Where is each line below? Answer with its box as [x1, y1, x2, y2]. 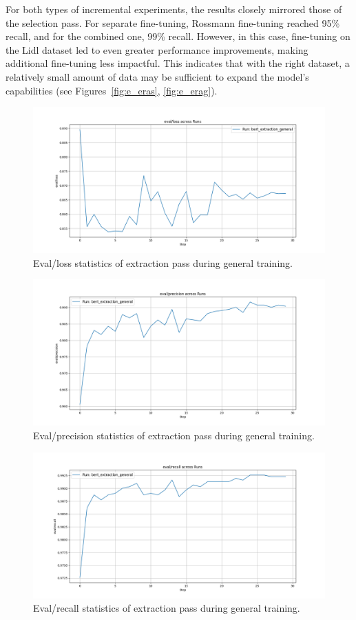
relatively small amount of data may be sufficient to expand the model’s [6, 69, 309, 83]
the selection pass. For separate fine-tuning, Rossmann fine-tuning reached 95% [6, 15, 340, 30]
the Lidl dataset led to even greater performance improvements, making [6, 42, 308, 57]
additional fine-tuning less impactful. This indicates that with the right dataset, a [6, 56, 350, 70]
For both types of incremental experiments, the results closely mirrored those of [6, 2, 342, 16]
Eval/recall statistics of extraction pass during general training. [33, 601, 300, 615]
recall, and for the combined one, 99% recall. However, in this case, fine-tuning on [6, 29, 350, 43]
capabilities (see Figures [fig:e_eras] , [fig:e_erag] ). [6, 83, 218, 97]
